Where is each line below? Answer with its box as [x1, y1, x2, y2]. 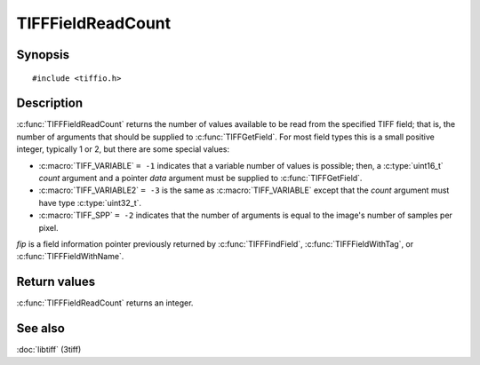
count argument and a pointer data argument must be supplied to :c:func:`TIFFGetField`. [38, 173, 363, 184]
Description [16, 96, 84, 111]
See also [16, 321, 66, 337]
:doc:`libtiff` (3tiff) [16, 345, 82, 355]
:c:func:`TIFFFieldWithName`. [16, 251, 124, 262]
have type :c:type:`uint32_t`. [38, 197, 142, 208]
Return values [16, 274, 96, 290]
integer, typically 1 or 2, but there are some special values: [16, 144, 230, 155]
